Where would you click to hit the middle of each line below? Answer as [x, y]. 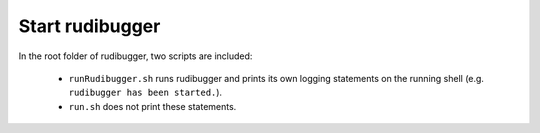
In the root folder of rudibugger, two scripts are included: [135, 56]
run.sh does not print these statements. [152, 106]
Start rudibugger [89, 26]
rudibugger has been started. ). [145, 92]
